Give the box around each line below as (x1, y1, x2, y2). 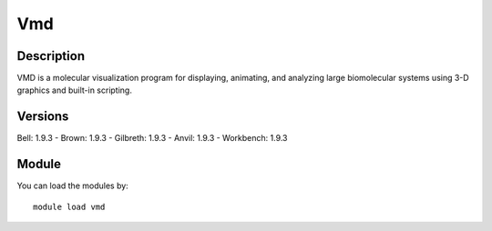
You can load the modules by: (16, 180, 129, 191)
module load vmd (33, 201, 106, 212)
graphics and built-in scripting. (16, 85, 132, 95)
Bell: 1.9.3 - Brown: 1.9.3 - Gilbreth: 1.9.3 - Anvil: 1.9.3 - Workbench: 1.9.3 (16, 133, 288, 144)
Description (16, 48, 86, 64)
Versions (16, 109, 69, 125)
